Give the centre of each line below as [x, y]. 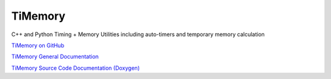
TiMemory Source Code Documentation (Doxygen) [76, 68]
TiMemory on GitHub [38, 45]
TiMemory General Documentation [55, 57]
